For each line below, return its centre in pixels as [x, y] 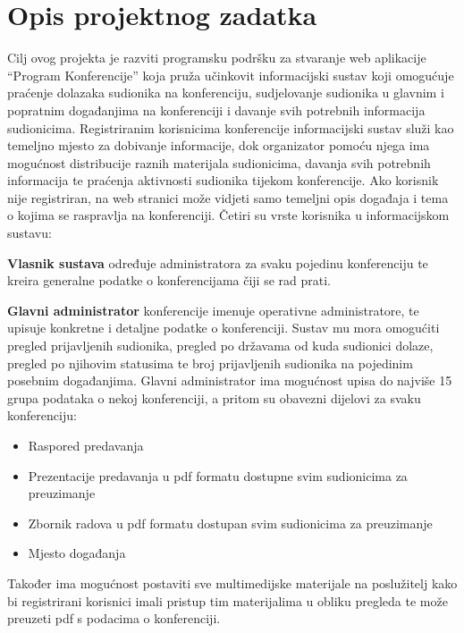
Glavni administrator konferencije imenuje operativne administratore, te [213, 310]
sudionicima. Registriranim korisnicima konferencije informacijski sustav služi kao [231, 127]
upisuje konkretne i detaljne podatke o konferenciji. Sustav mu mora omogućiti [224, 328]
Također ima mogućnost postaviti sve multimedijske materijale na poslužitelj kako [232, 582]
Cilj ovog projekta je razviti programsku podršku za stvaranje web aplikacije [217, 58]
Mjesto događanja [77, 553]
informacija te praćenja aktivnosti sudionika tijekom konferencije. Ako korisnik [223, 180]
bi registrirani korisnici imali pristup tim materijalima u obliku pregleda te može [228, 600]
